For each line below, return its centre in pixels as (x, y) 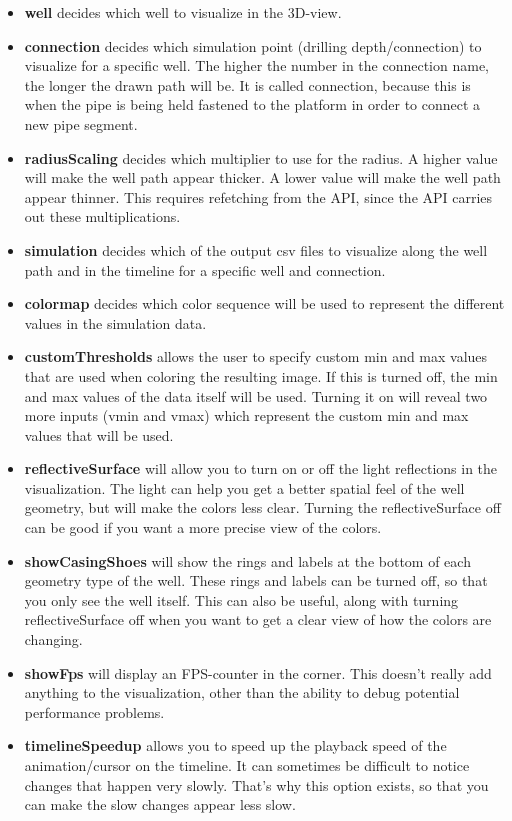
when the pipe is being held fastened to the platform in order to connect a (252, 104)
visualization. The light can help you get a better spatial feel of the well (244, 487)
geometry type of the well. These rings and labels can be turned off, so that (256, 580)
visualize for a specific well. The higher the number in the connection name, (256, 65)
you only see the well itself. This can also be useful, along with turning (241, 599)
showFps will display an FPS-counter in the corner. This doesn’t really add (258, 672)
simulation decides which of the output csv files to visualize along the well (256, 249)
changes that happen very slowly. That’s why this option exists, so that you (256, 784)
